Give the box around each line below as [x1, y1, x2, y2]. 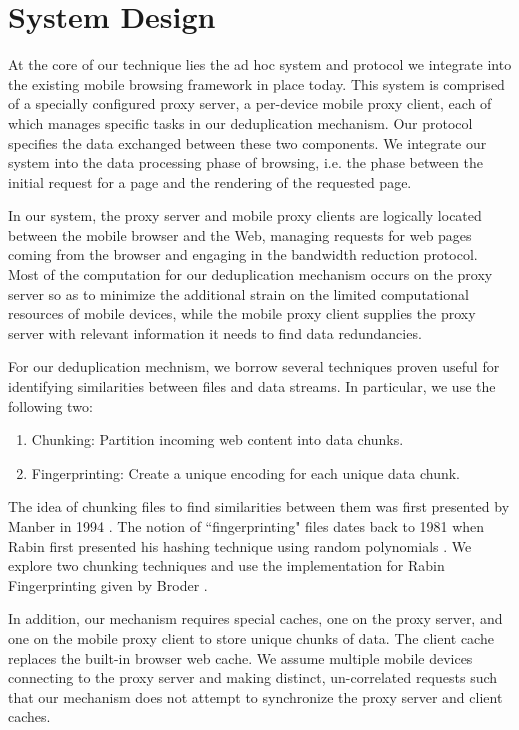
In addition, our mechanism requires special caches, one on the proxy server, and [8, 608, 503, 629]
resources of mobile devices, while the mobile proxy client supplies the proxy [8, 303, 476, 324]
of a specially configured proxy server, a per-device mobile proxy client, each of [8, 93, 492, 114]
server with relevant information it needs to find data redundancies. [8, 322, 422, 343]
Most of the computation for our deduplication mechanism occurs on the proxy [8, 264, 493, 285]
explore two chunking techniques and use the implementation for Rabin [8, 555, 445, 576]
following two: [8, 395, 93, 416]
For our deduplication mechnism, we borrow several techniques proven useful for [8, 356, 500, 377]
